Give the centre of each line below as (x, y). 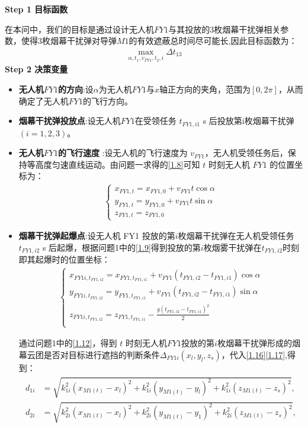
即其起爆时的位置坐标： (64, 259)
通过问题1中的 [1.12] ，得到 (68, 343)
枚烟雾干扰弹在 (232, 247)
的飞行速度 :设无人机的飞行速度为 (123, 153)
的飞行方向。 (108, 100)
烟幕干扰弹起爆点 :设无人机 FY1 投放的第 (97, 236)
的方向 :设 (76, 89)
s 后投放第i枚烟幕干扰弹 (248, 121)
